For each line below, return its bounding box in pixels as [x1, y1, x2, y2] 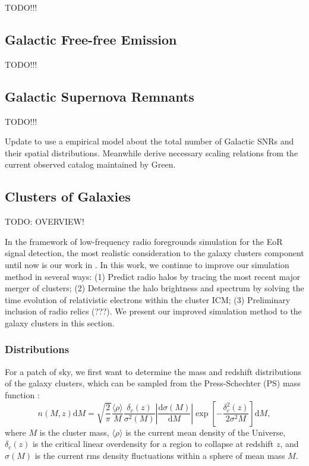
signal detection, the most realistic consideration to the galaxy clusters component [5, 247, 304, 259]
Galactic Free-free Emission [5, 30, 177, 48]
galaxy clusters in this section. [5, 316, 115, 329]
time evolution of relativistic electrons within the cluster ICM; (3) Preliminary [5, 293, 291, 306]
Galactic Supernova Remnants [5, 87, 194, 105]
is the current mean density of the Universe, [125, 426, 286, 438]
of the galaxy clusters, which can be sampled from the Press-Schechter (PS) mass [5, 377, 301, 389]
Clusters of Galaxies [5, 187, 131, 206]
